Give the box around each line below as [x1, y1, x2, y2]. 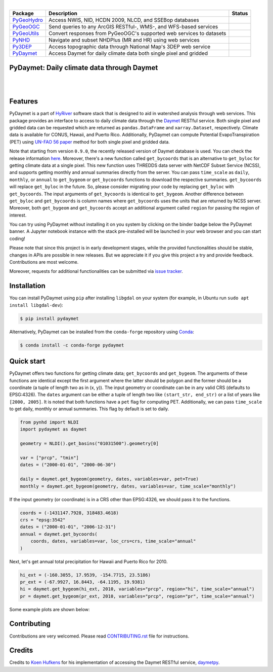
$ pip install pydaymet [20, 315, 79, 322]
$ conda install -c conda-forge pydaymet [20, 342, 124, 348]
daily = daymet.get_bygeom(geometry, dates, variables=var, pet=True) [20, 476, 199, 482]
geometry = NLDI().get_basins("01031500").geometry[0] [20, 441, 159, 446]
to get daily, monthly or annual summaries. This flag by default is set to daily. [9, 406, 169, 412]
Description [49, 10, 78, 17]
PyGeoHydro [12, 17, 43, 24]
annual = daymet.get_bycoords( [20, 531, 98, 537]
